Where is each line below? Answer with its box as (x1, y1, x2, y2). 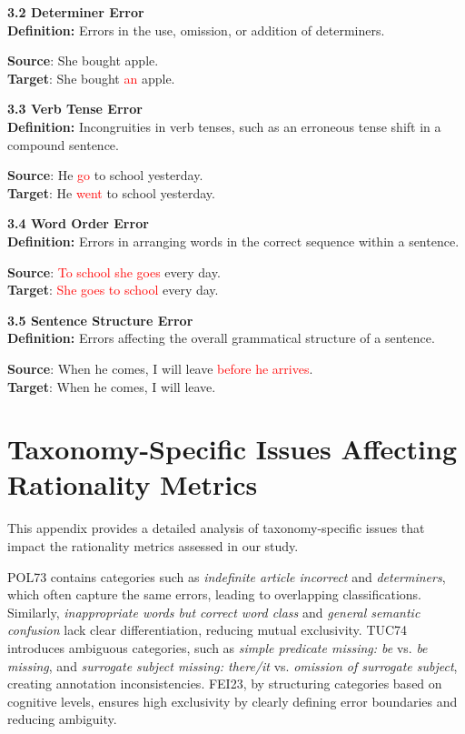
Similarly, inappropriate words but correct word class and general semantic (7, 602, 420, 621)
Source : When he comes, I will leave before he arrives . (7, 358, 313, 377)
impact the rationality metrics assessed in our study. (7, 537, 299, 555)
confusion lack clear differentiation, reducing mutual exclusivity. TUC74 (7, 620, 408, 639)
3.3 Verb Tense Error (7, 99, 143, 118)
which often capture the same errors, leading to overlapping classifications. (7, 585, 421, 604)
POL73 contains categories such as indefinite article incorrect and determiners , (7, 567, 446, 586)
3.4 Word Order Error (7, 214, 149, 233)
